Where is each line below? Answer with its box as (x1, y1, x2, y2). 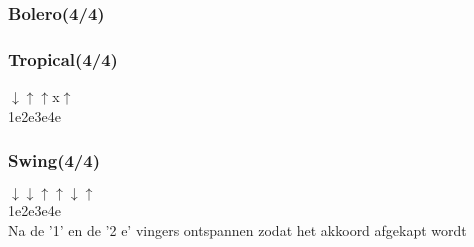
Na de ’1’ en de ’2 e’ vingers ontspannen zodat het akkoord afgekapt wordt (8, 220, 467, 241)
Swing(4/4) (8, 148, 100, 173)
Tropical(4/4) (8, 46, 118, 71)
